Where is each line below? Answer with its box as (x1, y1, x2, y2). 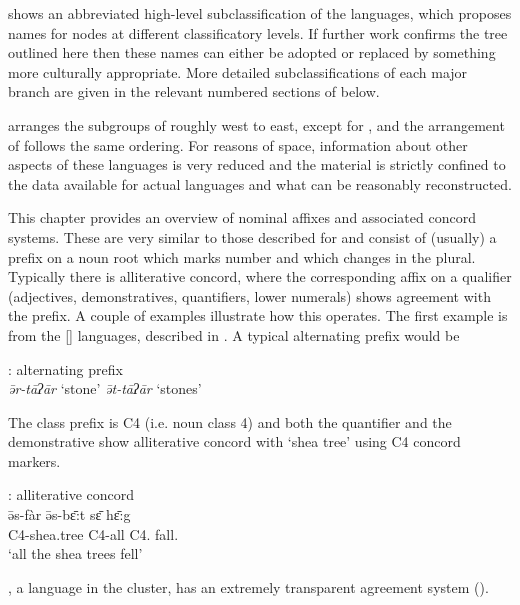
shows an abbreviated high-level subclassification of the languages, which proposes (8, 3, 512, 23)
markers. (8, 450, 61, 471)
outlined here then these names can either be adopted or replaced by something (8, 42, 496, 63)
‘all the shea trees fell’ (8, 543, 143, 564)
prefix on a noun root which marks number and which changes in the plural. (8, 246, 476, 267)
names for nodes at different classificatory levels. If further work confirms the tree (8, 22, 508, 43)
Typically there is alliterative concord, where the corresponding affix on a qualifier (8, 266, 512, 287)
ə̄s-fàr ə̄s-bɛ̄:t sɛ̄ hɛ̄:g (8, 504, 131, 525)
